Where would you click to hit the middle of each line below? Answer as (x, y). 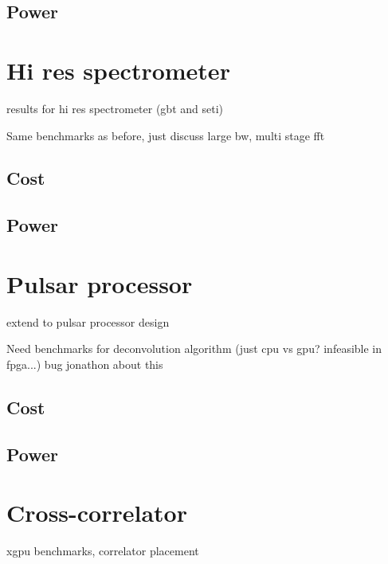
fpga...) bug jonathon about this (85, 364)
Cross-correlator (97, 513)
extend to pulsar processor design (88, 321)
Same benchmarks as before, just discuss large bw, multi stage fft (166, 135)
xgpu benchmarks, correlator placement (103, 551)
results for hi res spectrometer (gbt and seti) (115, 108)
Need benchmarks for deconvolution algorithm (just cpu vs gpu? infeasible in (194, 349)
